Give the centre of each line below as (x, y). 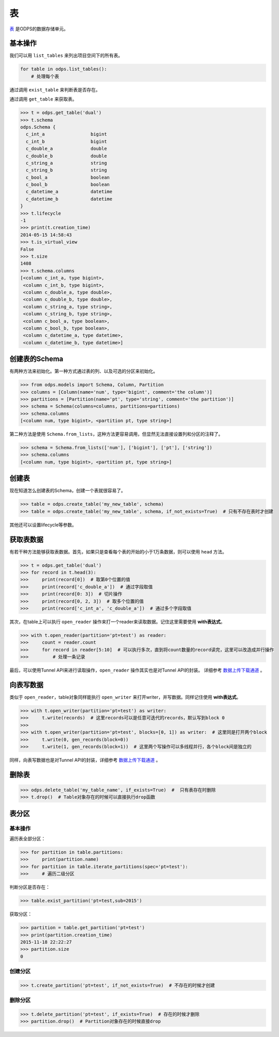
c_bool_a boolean (68, 177)
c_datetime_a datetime (69, 192)
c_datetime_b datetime (69, 199)
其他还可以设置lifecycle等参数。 (43, 525)
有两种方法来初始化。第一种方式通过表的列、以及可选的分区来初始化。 (84, 371)
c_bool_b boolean (68, 185)
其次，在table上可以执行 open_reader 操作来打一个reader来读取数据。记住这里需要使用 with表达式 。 (117, 622)
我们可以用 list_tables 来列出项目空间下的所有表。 (66, 55)
